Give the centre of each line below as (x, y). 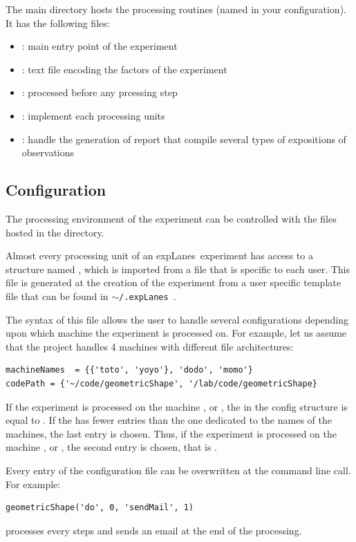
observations (48, 152)
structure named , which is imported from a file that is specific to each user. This (178, 269)
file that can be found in (57, 296)
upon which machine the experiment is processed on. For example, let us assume (176, 333)
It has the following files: (58, 22)
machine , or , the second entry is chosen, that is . (112, 447)
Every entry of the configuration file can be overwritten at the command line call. (178, 470)
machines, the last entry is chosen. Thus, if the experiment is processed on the (171, 433)
